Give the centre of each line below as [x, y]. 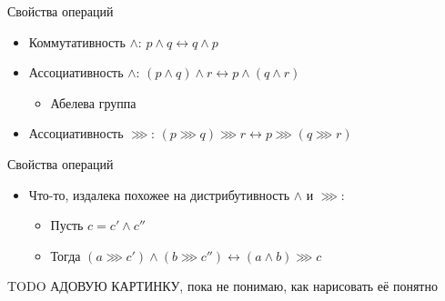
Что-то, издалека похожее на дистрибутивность [159, 194]
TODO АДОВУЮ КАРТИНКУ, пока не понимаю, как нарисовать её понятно [222, 286]
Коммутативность [77, 41]
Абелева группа [93, 102]
